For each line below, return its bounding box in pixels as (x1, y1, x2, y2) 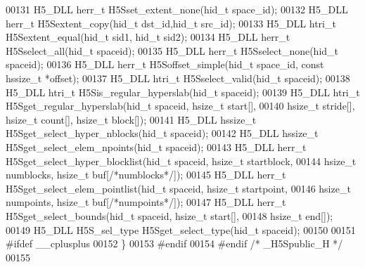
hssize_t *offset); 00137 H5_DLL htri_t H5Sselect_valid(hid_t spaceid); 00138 (6, 70, 350, 85)
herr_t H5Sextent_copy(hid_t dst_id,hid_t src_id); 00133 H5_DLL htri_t (6, 15, 336, 30)
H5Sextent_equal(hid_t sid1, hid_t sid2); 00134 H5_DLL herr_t (6, 30, 290, 44)
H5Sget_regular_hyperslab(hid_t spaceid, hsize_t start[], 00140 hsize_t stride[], (6, 98, 355, 113)
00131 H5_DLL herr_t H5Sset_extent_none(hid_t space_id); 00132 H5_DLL (6, 2, 348, 16)
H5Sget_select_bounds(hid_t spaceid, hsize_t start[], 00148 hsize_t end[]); (6, 208, 333, 223)
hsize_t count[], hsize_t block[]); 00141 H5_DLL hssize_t (6, 112, 257, 126)
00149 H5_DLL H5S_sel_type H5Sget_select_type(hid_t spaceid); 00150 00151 (6, 222, 356, 237)
